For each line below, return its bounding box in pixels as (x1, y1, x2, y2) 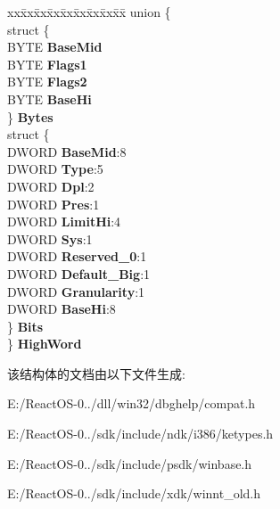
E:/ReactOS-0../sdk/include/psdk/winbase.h (7, 454, 252, 472)
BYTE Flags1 (7, 54, 87, 73)
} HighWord (7, 334, 82, 353)
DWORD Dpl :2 (7, 177, 95, 195)
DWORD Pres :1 (7, 194, 100, 213)
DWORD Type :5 (7, 160, 103, 178)
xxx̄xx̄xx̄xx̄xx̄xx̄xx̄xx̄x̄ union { (7, 3, 171, 21)
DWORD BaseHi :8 (7, 300, 116, 318)
